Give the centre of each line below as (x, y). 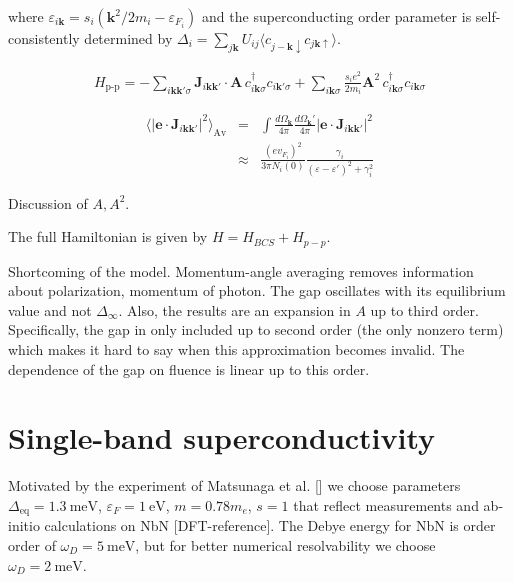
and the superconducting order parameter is (337, 16)
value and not (50, 309)
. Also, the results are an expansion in (234, 309)
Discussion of (48, 202)
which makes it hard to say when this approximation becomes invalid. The (236, 349)
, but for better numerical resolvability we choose (285, 545)
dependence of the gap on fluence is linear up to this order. (189, 368)
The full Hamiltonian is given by (108, 236)
